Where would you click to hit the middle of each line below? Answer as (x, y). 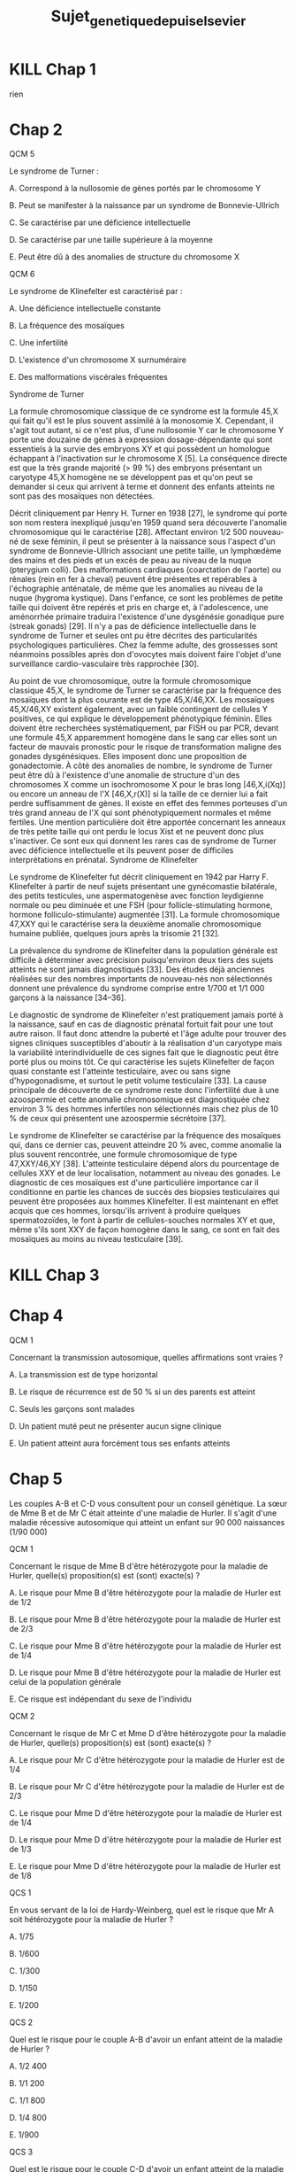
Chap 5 (36, 1479)
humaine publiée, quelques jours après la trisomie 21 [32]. (115, 934)
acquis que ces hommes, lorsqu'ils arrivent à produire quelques (125, 1211)
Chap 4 (36, 1315)
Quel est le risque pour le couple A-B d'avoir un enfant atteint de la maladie (146, 2039)
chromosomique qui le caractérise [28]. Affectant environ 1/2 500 (128, 532)
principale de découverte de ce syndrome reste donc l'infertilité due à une (144, 1090)
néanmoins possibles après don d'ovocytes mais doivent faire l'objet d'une (145, 655)
